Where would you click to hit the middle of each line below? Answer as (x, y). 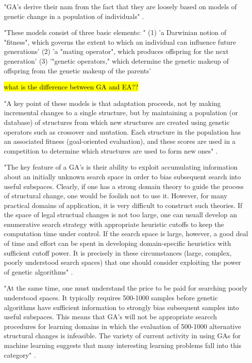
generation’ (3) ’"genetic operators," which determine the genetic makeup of (116, 60)
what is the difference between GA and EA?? (71, 87)
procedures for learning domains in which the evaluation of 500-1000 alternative (123, 326)
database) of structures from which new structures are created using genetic (117, 122)
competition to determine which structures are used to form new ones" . (111, 150)
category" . (20, 354)
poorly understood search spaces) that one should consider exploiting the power (123, 262)
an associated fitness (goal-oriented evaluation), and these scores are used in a (120, 141)
